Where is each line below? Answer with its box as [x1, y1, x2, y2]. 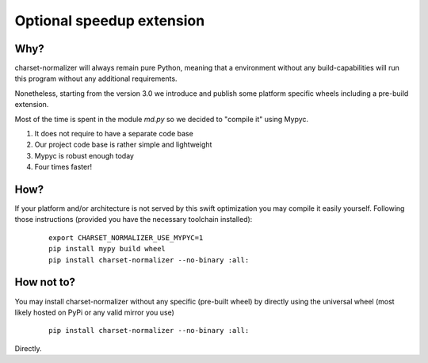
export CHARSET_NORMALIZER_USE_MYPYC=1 [48, 233, 204, 242]
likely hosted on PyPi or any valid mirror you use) [14, 308, 174, 317]
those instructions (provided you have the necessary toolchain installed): [14, 215, 253, 224]
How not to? [14, 276, 75, 289]
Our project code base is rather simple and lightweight [34, 139, 212, 150]
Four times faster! [34, 162, 93, 172]
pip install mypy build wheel [48, 244, 166, 254]
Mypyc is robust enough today [34, 151, 135, 160]
